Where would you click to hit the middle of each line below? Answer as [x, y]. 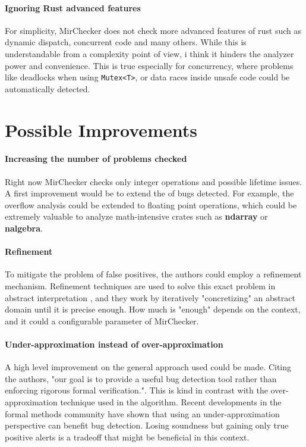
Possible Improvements [101, 129]
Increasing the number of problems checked [96, 159]
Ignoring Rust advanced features [73, 7]
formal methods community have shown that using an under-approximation [142, 413]
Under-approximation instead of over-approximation [114, 344]
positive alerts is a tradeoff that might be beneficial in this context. [127, 437]
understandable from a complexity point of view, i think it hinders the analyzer [149, 53]
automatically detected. [48, 88]
